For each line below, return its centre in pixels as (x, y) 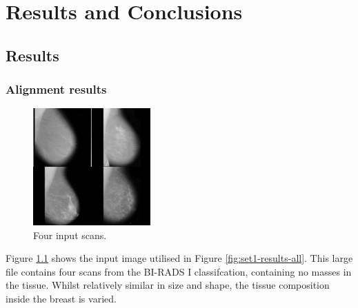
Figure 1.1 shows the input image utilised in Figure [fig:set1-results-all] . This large (179, 258)
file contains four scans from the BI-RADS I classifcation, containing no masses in (179, 271)
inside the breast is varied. (61, 298)
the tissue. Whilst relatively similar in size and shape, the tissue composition (168, 285)
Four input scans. (70, 235)
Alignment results (56, 89)
